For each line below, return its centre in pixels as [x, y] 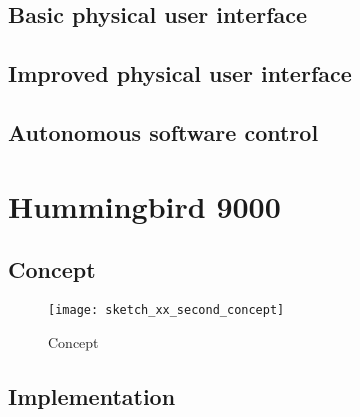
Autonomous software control [163, 131]
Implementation [92, 395]
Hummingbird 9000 [144, 205]
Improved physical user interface [180, 73]
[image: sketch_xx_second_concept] [166, 309]
